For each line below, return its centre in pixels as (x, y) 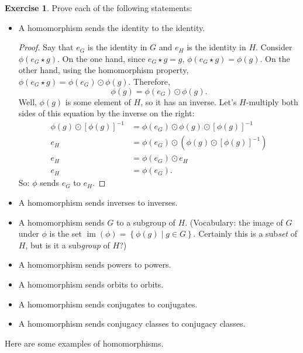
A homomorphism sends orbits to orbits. (91, 284)
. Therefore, (149, 81)
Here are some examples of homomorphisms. (84, 343)
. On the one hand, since (101, 58)
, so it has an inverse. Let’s (189, 101)
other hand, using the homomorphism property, (104, 70)
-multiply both (272, 101)
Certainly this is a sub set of (248, 233)
